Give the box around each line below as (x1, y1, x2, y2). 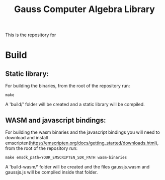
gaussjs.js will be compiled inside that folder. (5, 169, 98, 175)
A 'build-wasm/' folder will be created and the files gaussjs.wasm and (5, 164, 150, 169)
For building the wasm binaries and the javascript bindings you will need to (5, 129, 160, 135)
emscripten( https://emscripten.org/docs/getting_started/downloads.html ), (5, 140, 159, 146)
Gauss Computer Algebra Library (14, 4, 155, 15)
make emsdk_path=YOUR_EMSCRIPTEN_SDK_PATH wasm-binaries (5, 155, 127, 160)
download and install (5, 135, 48, 140)
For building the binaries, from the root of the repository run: (5, 83, 130, 89)
